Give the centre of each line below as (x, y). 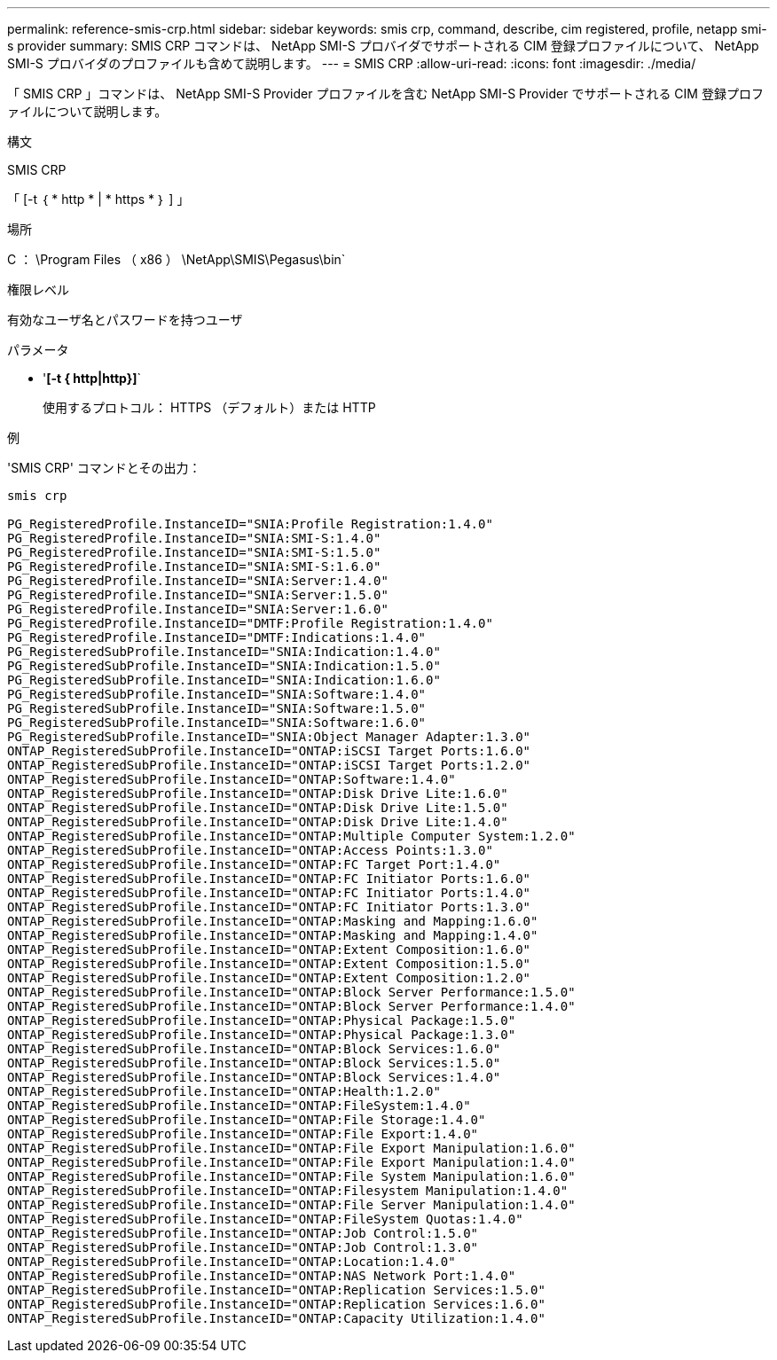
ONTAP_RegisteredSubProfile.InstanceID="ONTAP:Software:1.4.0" (232, 779)
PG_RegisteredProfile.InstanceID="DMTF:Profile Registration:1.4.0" (250, 623)
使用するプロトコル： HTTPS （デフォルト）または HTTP (209, 407)
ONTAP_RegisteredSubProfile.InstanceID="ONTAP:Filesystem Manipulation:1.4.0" (288, 1191)
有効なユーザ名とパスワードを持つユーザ (125, 320)
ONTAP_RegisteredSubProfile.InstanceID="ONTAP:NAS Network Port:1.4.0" (262, 1276)
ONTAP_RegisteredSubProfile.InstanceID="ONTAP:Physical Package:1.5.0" (262, 1020)
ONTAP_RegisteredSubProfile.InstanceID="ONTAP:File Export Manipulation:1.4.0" (291, 1162)
